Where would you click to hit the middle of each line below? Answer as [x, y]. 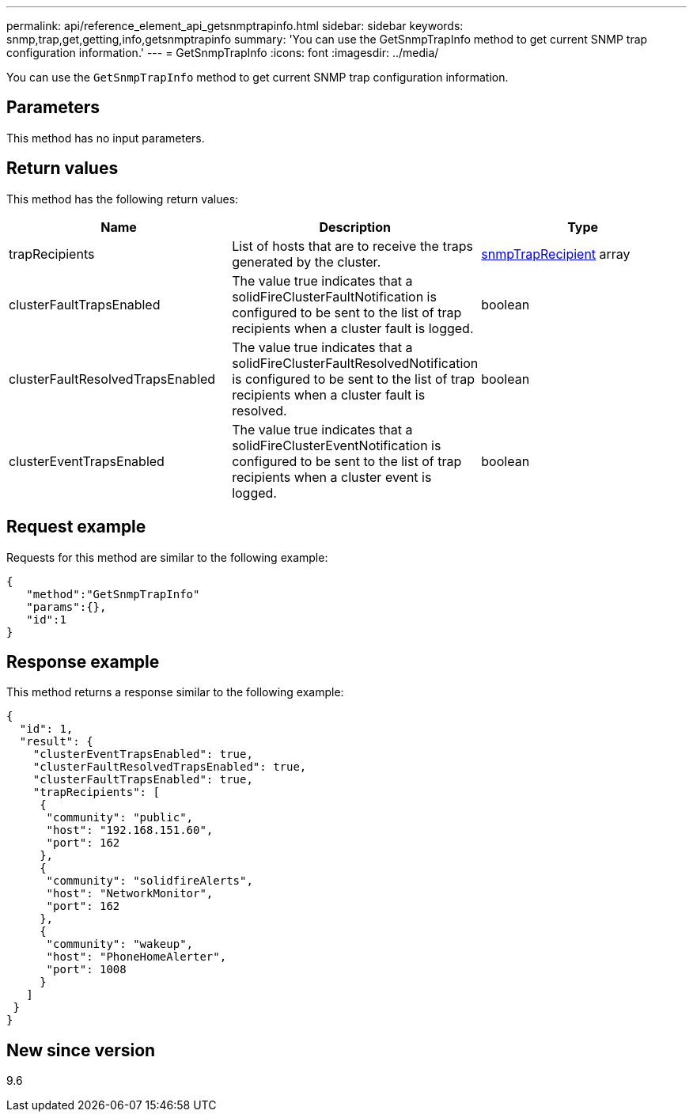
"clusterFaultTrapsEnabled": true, [143, 780]
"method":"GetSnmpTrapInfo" [113, 594]
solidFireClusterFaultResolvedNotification [355, 363]
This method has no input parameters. [106, 138]
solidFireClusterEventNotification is [337, 445]
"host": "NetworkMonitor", [130, 894]
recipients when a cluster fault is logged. [353, 328]
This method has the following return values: [123, 199]
